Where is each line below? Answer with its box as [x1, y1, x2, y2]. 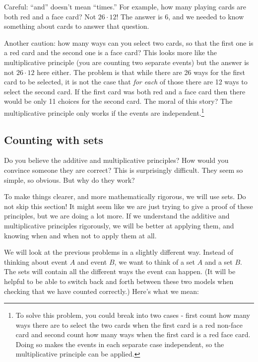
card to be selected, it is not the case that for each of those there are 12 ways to [4, 76, 248, 87]
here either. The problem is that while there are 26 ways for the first [37, 67, 245, 77]
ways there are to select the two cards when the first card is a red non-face [15, 319, 243, 330]
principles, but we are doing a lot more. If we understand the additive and [4, 211, 230, 221]
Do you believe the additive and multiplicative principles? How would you [4, 155, 229, 165]
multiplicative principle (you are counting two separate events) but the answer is [4, 57, 249, 67]
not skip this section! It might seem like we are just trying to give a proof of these [4, 201, 253, 211]
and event [77, 256, 107, 267]
